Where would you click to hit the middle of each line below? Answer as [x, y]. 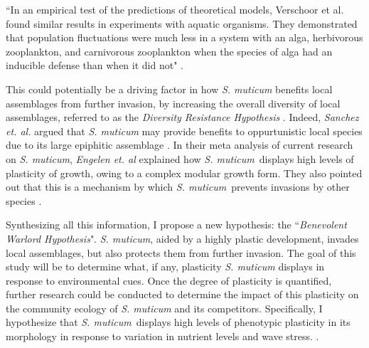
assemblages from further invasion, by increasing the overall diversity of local [173, 103]
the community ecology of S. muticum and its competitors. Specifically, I [164, 308]
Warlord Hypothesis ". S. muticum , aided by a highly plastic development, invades [182, 238]
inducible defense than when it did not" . [95, 65]
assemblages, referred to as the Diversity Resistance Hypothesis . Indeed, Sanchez [182, 117]
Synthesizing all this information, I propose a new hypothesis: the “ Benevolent [176, 225]
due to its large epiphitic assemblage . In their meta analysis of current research [180, 145]
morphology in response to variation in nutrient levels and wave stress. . [162, 336]
